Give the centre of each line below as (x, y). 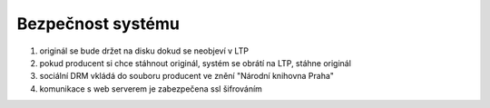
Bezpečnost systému (98, 24)
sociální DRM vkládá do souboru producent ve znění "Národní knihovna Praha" (187, 76)
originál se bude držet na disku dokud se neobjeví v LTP (144, 51)
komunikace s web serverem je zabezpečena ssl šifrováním (151, 88)
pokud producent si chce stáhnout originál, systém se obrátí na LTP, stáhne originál (195, 63)
